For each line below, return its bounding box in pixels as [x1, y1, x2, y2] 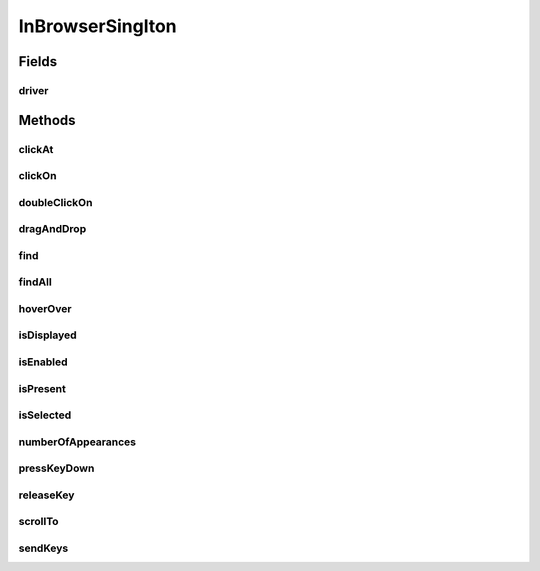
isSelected [18, 408, 72, 422]
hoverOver [18, 301, 72, 315]
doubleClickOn [18, 195, 93, 209]
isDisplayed [18, 328, 77, 342]
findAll [18, 275, 52, 289]
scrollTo [18, 515, 59, 529]
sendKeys [18, 541, 69, 555]
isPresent [18, 381, 67, 395]
